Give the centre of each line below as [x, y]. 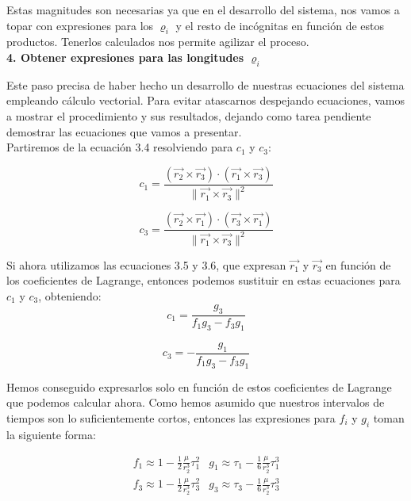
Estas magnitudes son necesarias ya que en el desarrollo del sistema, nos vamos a [203, 10]
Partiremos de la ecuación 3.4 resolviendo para [120, 147]
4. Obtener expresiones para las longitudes [125, 57]
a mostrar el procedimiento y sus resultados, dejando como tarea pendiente [189, 115]
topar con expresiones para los [80, 25]
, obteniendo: [70, 295]
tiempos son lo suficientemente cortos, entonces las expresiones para [171, 417]
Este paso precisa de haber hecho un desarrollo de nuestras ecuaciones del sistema [205, 84]
